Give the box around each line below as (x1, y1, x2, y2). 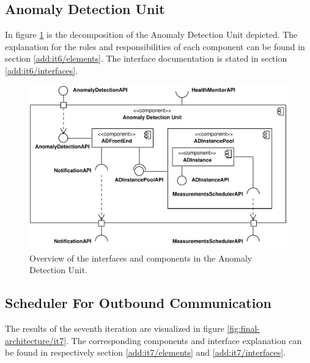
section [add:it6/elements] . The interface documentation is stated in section (5, 52, 287, 65)
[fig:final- (227, 322, 260, 335)
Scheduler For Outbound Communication (5, 293, 271, 312)
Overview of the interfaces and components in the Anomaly (29, 251, 253, 264)
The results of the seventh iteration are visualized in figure (5, 322, 224, 335)
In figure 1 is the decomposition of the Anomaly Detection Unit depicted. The (5, 28, 298, 41)
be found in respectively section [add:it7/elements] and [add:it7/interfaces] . (5, 346, 286, 359)
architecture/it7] (5, 334, 67, 346)
